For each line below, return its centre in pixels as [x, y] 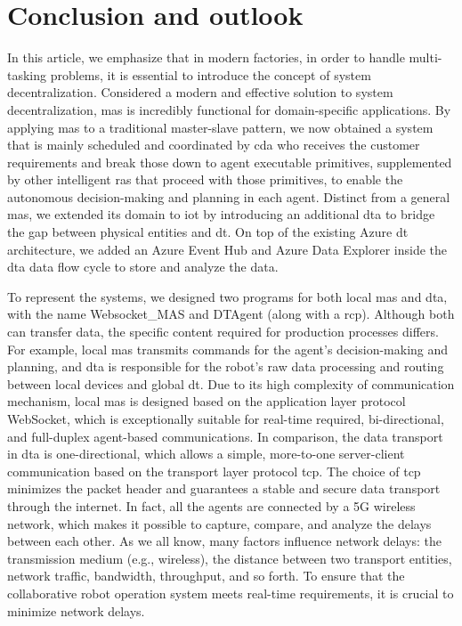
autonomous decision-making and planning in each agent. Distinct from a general [229, 196]
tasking [27, 74]
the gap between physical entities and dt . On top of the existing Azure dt [208, 232]
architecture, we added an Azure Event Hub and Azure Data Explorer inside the [227, 249]
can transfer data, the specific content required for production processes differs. [223, 332]
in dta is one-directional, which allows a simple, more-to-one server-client [206, 454]
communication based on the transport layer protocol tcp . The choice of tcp [214, 471]
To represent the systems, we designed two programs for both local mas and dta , [227, 296]
